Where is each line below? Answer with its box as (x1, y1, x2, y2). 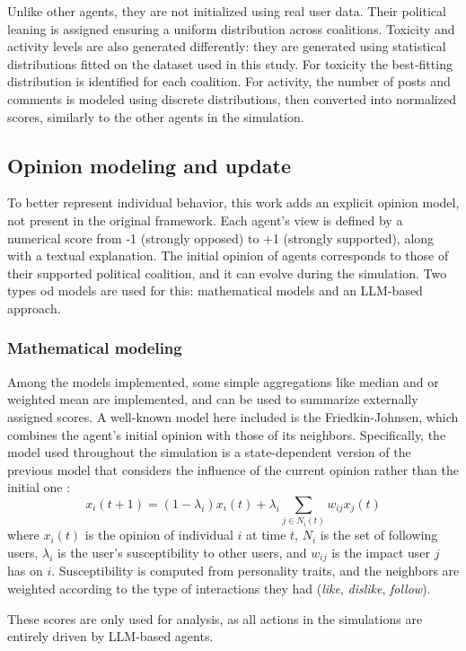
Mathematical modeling (7, 337, 182, 359)
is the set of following (320, 525, 438, 544)
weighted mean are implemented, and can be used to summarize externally (7, 390, 418, 409)
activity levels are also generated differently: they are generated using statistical (7, 37, 446, 56)
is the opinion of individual (84, 525, 233, 544)
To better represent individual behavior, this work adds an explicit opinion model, (7, 193, 460, 212)
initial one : (7, 478, 71, 497)
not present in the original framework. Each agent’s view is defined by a (7, 210, 403, 229)
